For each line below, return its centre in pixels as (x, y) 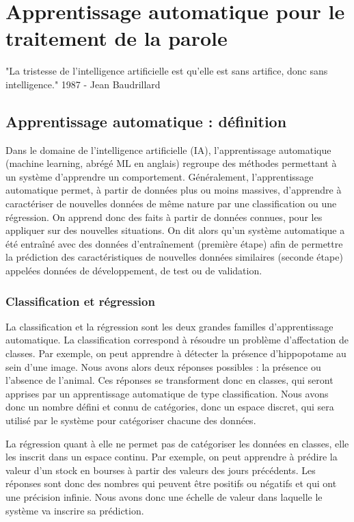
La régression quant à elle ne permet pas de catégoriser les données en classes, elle (177, 443)
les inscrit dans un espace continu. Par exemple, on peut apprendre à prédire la (172, 457)
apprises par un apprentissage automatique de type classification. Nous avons (167, 393)
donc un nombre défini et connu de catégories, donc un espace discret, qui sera (170, 407)
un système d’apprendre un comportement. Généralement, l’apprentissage (160, 176)
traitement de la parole (117, 38)
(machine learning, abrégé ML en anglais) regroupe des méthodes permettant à (171, 163)
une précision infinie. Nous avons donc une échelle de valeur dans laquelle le (164, 496)
